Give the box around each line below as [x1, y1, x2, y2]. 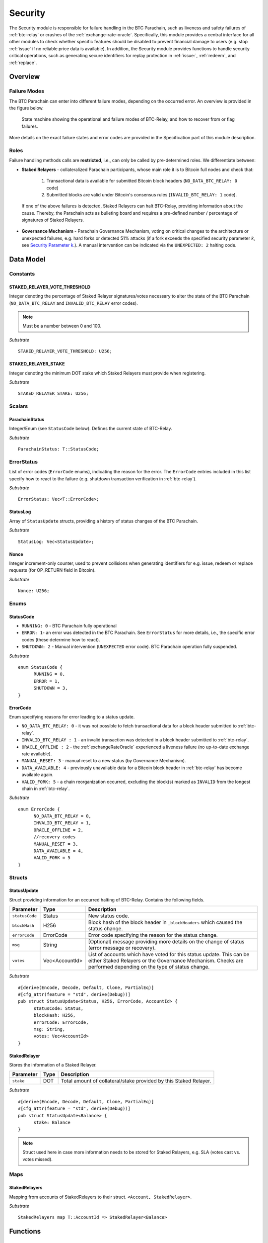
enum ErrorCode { [18, 806, 60, 812]
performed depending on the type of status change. [88, 964, 210, 971]
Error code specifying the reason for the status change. [88, 932, 218, 939]
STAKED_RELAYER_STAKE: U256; [18, 391, 89, 396]
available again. [21, 772, 54, 778]
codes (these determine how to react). [21, 636, 100, 642]
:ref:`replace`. [9, 60, 37, 66]
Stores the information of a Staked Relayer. [9, 1062, 97, 1068]
